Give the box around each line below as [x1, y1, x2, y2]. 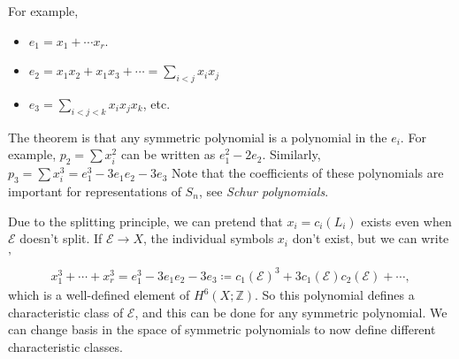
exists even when [361, 211, 452, 230]
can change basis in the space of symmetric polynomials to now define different [8, 320, 436, 339]
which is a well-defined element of [8, 286, 190, 304]
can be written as [120, 145, 216, 164]
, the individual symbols [142, 229, 274, 248]
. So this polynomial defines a [255, 286, 415, 304]
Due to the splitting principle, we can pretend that [8, 211, 283, 230]
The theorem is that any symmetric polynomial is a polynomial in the [8, 127, 387, 146]
